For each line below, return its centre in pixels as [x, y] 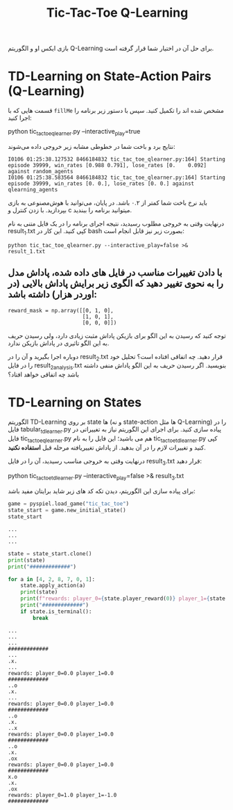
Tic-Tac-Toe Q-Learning [117, 13]
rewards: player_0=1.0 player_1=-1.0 [62, 795]
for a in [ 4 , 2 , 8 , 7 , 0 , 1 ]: [52, 579]
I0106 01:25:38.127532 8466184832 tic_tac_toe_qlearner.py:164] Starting [117, 159]
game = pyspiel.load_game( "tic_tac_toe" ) [69, 504]
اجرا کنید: [20, 118]
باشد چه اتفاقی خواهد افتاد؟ [43, 374]
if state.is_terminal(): [56, 611]
